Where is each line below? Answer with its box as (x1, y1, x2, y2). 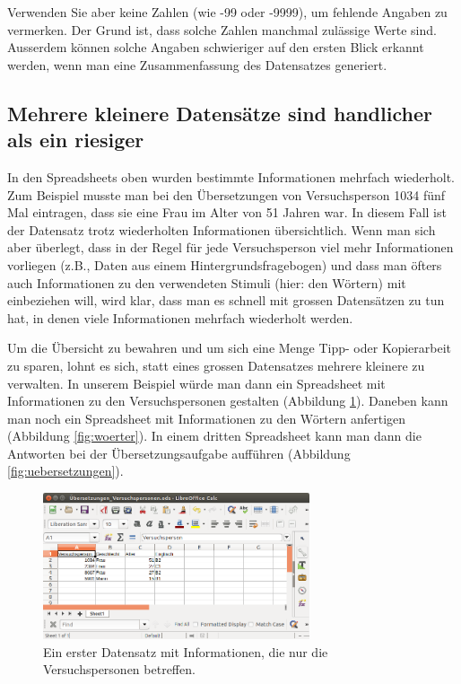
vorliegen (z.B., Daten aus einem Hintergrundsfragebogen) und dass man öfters (7, 255, 442, 274)
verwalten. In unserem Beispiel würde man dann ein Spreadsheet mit (7, 373, 386, 392)
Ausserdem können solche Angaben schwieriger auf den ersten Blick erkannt (7, 38, 424, 57)
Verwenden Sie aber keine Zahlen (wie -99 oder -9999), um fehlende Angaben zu (7, 3, 448, 21)
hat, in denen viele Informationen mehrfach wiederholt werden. (7, 308, 353, 327)
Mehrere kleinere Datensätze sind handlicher (7, 99, 432, 127)
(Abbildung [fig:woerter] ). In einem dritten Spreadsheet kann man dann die (7, 426, 422, 445)
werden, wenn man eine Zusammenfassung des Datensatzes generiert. (7, 55, 387, 74)
